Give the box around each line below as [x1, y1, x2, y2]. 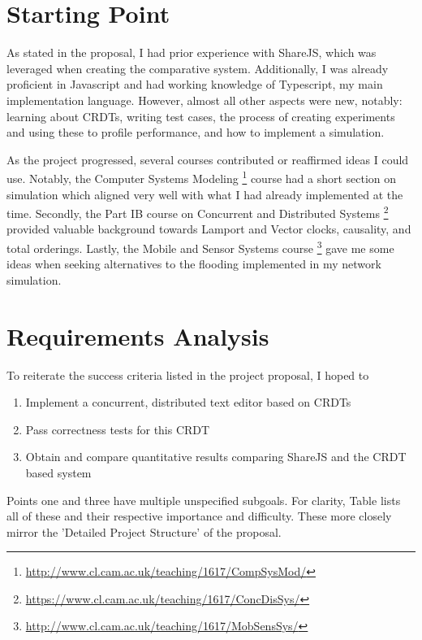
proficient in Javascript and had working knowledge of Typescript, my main [6, 76, 383, 93]
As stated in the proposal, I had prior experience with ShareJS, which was [6, 44, 377, 61]
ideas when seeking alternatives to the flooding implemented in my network [6, 255, 381, 272]
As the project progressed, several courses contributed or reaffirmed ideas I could [6, 150, 409, 168]
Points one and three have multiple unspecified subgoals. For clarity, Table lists [6, 491, 401, 508]
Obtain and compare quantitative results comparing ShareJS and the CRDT [25, 448, 407, 465]
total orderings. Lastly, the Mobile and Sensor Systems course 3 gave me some [6, 237, 394, 256]
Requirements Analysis [6, 319, 269, 352]
